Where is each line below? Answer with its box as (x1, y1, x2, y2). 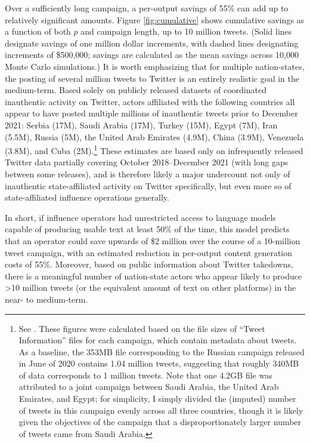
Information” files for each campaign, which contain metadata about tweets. (18, 334, 297, 346)
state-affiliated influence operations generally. (5, 191, 169, 204)
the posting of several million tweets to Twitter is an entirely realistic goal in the (5, 72, 300, 84)
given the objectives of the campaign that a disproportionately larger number (18, 416, 302, 428)
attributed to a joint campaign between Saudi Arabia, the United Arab (18, 380, 279, 393)
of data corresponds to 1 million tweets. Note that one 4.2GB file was (18, 368, 272, 381)
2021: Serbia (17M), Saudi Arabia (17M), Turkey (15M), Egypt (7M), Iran (5, 118, 278, 131)
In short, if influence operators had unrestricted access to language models (5, 211, 276, 223)
